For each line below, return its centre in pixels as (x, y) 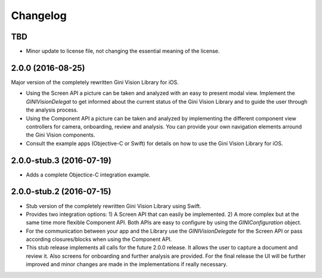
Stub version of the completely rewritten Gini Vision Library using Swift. (114, 206)
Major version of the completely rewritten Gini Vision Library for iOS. (95, 82)
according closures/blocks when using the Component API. (99, 239)
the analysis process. (52, 110)
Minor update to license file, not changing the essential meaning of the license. (123, 51)
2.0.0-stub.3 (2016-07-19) (61, 160)
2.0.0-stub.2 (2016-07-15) (61, 192)
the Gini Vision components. (61, 135)
